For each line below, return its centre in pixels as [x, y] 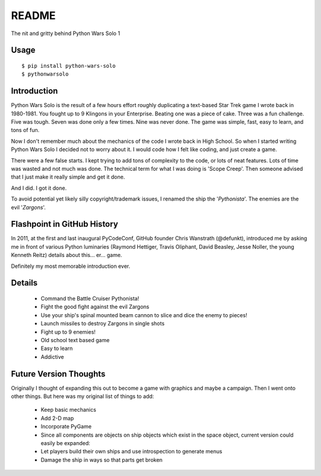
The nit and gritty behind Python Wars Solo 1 [65, 33]
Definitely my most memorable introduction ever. [71, 266]
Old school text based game [75, 340]
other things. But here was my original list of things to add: [83, 396]
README [33, 15]
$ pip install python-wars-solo [69, 66]
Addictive [52, 356]
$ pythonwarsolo [45, 74]
